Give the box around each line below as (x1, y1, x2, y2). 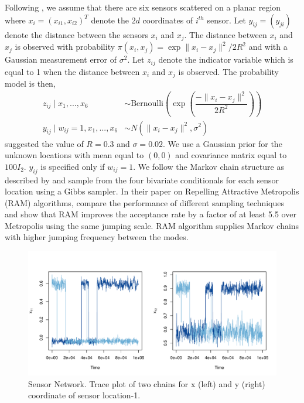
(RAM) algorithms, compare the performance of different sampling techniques (5, 196, 285, 209)
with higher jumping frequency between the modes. (5, 231, 189, 243)
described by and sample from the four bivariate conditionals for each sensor (5, 173, 279, 186)
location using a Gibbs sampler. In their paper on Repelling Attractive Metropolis (5, 185, 299, 197)
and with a (248, 40, 288, 53)
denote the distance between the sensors (5, 28, 148, 40)
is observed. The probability (178, 65, 279, 77)
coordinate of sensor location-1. (28, 389, 141, 401)
